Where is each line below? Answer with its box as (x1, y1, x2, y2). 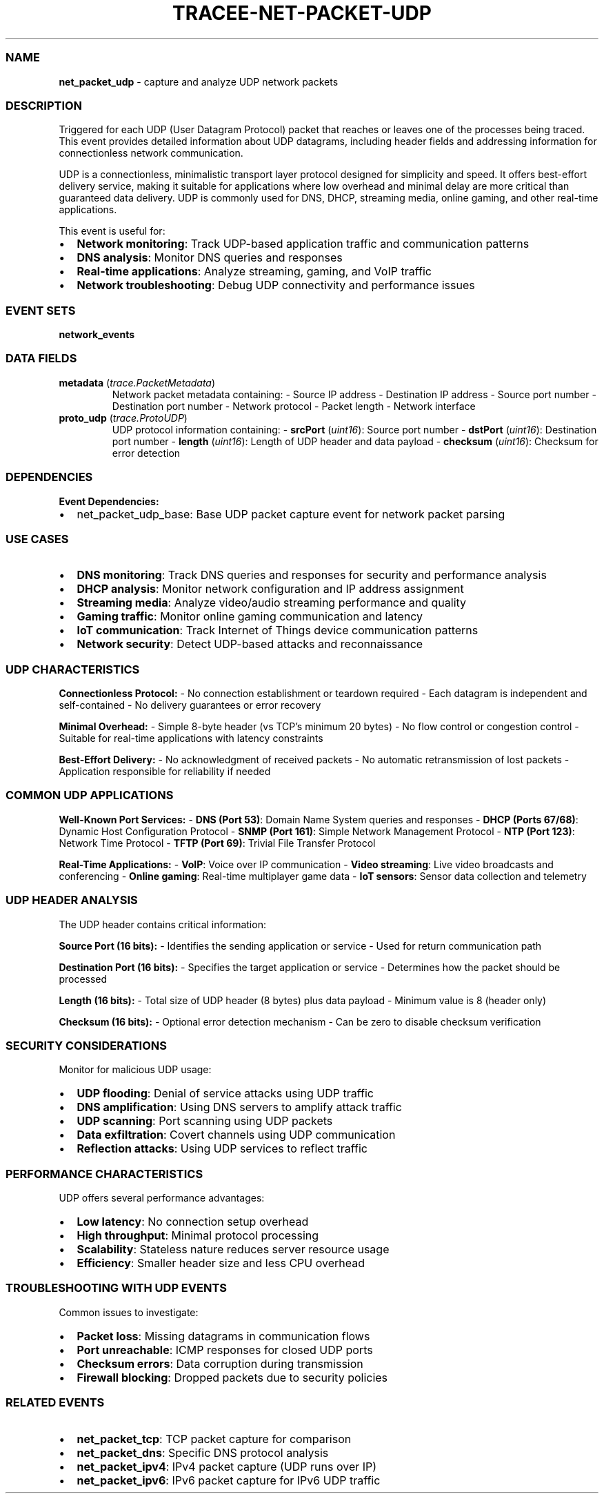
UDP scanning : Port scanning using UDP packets (77, 1114, 333, 1128)
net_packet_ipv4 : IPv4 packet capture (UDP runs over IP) (77, 1459, 377, 1473)
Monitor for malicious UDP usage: (59, 1064, 212, 1076)
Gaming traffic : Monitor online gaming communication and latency (77, 609, 423, 624)
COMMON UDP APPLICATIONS (6, 788, 174, 803)
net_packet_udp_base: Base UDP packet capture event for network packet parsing (77, 507, 505, 521)
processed (59, 972, 108, 985)
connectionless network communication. (59, 147, 243, 159)
